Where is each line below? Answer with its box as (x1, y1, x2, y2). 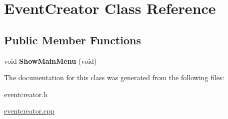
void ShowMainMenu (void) (4, 55, 97, 66)
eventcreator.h (4, 89, 47, 99)
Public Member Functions (4, 32, 141, 47)
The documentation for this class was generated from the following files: (4, 72, 224, 83)
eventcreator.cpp (4, 106, 54, 116)
